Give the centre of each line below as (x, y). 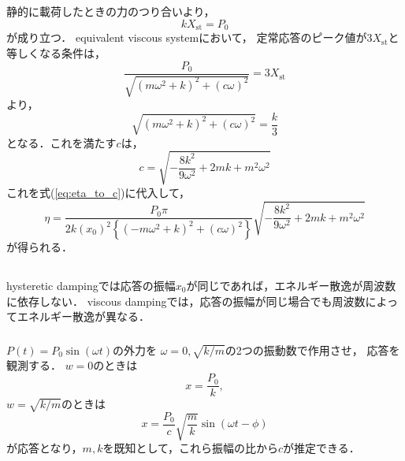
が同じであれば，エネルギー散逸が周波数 (291, 286)
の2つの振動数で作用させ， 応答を (312, 349)
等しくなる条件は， (56, 53)
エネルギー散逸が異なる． (83, 316)
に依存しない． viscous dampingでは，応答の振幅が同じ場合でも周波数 (186, 301)
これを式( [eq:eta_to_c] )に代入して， (98, 192)
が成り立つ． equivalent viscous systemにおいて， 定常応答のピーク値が (187, 37)
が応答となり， (45, 448)
